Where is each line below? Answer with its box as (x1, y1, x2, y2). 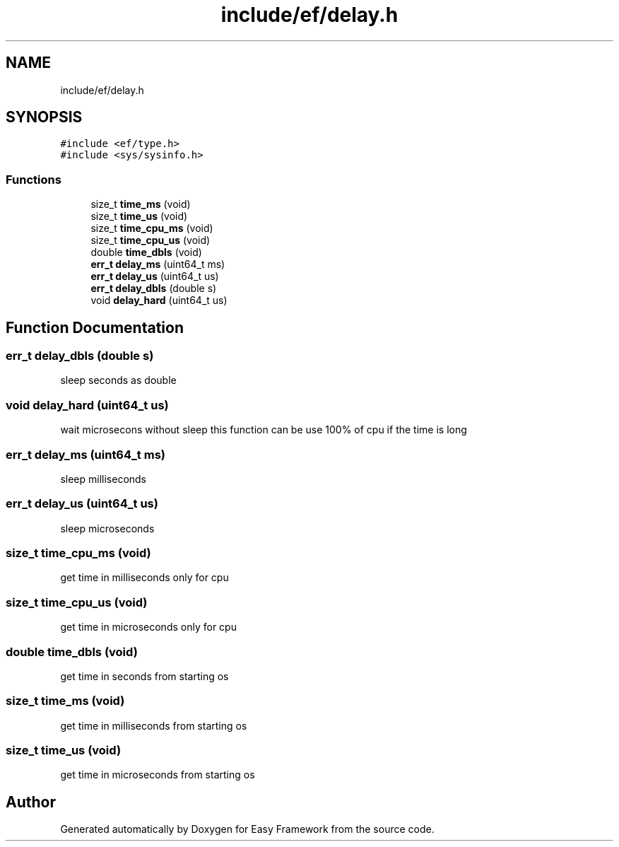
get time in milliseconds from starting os (60, 719, 247, 732)
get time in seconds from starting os (60, 670, 229, 682)
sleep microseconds (60, 522, 155, 535)
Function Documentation (6, 318, 184, 337)
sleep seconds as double (60, 374, 177, 387)
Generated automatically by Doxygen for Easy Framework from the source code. (60, 823, 435, 836)
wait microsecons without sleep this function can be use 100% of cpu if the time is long (60, 423, 467, 436)
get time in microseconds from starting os (60, 769, 255, 781)
